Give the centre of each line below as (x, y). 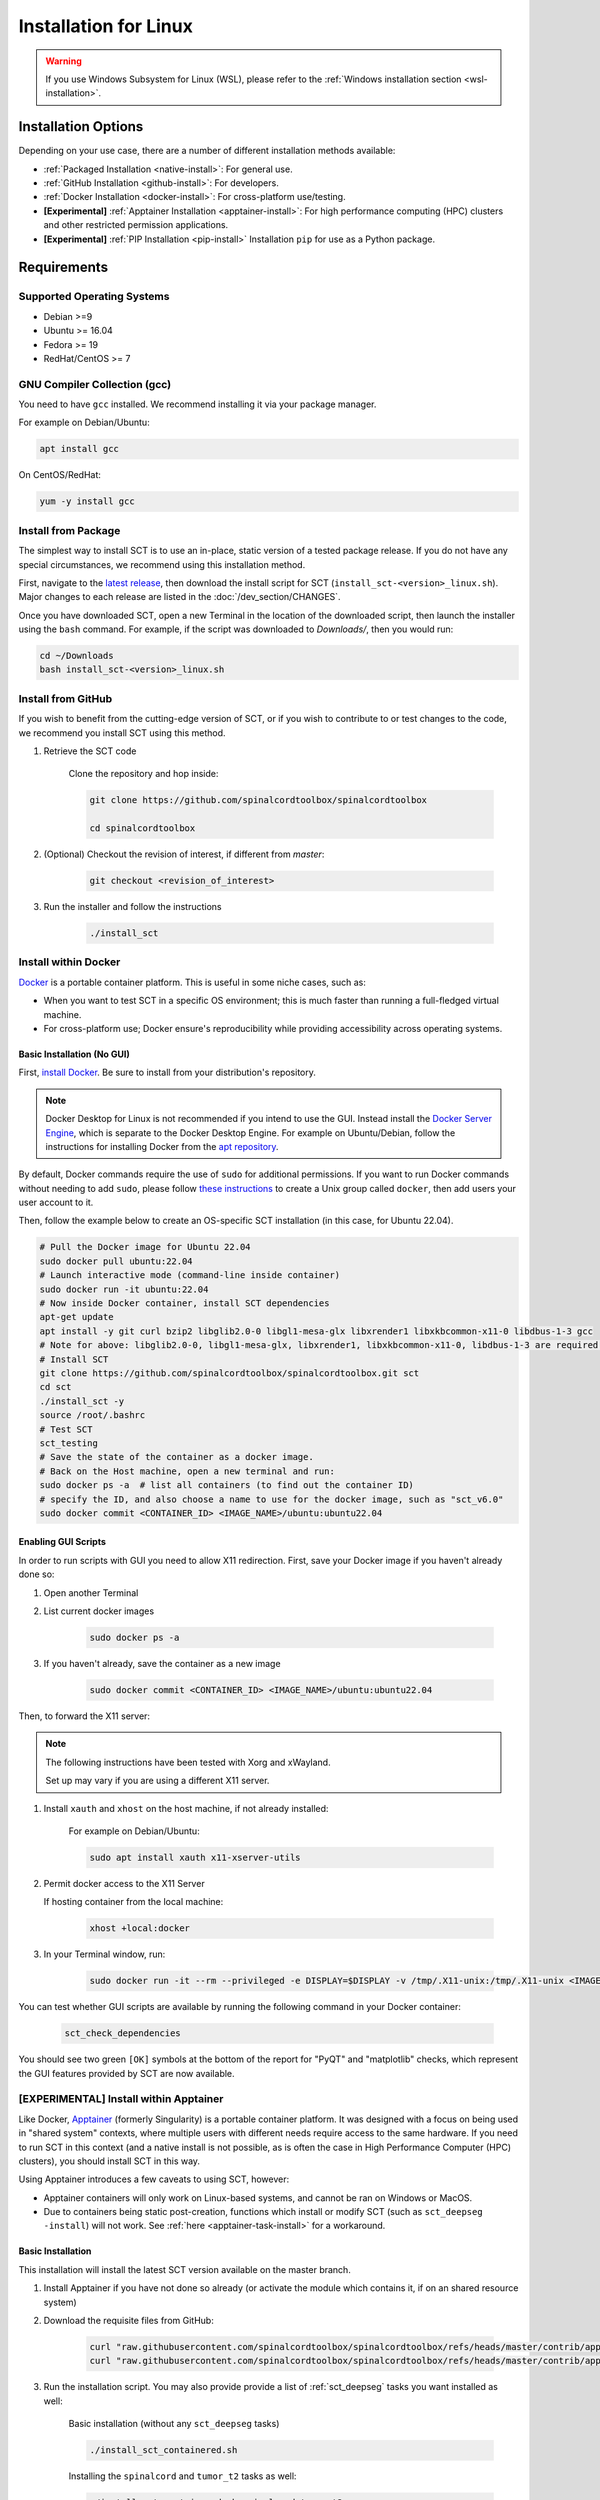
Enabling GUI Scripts (62, 1542)
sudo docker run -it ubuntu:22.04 (124, 1289)
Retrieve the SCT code (90, 751)
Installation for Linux (106, 26)
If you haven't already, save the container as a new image (162, 1664)
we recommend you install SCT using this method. (122, 732)
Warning (63, 61)
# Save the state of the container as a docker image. (176, 1457)
